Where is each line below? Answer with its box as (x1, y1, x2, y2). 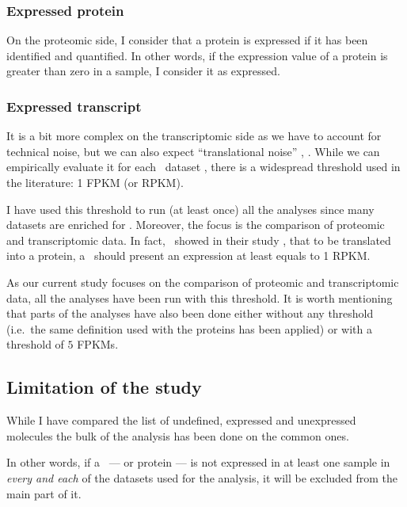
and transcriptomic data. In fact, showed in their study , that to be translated (6, 231, 391, 248)
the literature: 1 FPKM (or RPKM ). (6, 174, 184, 190)
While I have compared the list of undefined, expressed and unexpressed (6, 412, 356, 429)
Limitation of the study (6, 375, 202, 399)
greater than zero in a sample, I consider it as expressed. (6, 63, 280, 79)
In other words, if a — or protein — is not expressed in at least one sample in (6, 454, 390, 471)
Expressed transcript (6, 96, 142, 116)
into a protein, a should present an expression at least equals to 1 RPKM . (6, 247, 371, 264)
